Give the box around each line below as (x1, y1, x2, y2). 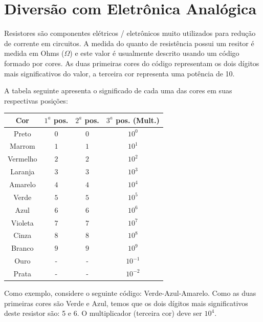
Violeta (11, 217, 34, 228)
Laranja (10, 166, 35, 177)
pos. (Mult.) (116, 114, 160, 125)
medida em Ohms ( (4, 48, 64, 58)
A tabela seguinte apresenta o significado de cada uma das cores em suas (4, 85, 232, 96)
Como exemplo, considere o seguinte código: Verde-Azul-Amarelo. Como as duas (4, 288, 256, 298)
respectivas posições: (4, 95, 68, 106)
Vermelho (8, 153, 37, 164)
